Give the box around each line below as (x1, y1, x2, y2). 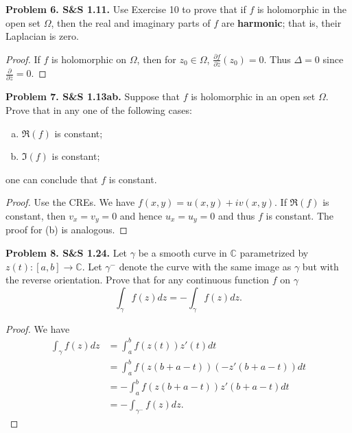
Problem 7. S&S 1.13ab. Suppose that (5, 89, 180, 104)
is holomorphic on (51, 51, 127, 66)
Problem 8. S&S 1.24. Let (5, 246, 128, 260)
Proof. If (5, 51, 40, 66)
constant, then (5, 208, 66, 222)
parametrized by (239, 246, 309, 260)
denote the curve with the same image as (119, 259, 292, 273)
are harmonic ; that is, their (221, 15, 342, 30)
